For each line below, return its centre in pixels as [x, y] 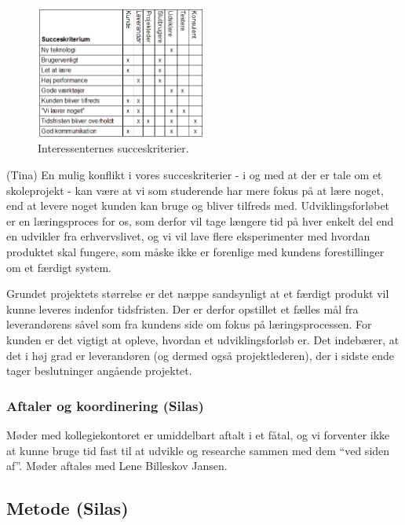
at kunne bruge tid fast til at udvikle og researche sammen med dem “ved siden [198, 450]
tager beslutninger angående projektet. [99, 371]
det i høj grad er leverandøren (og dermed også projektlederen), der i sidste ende [201, 355]
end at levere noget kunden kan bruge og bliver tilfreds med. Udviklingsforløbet [198, 206]
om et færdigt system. [59, 267]
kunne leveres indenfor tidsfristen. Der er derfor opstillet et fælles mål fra [182, 308]
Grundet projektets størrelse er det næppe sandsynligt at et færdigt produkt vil [198, 294]
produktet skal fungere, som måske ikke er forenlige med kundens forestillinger [195, 251]
